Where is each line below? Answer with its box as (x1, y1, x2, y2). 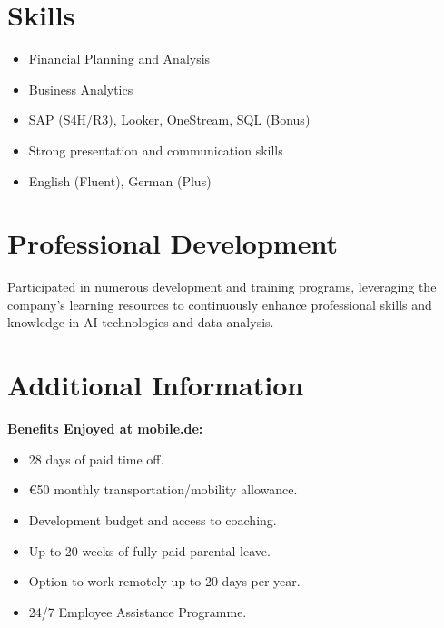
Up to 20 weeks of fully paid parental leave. (28, 541, 271, 560)
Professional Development (7, 224, 338, 262)
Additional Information (7, 366, 304, 404)
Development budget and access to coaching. (28, 510, 277, 529)
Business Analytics (28, 79, 133, 98)
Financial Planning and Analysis (28, 49, 211, 68)
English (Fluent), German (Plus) (28, 171, 212, 190)
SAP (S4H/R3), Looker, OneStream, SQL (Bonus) (28, 110, 311, 129)
